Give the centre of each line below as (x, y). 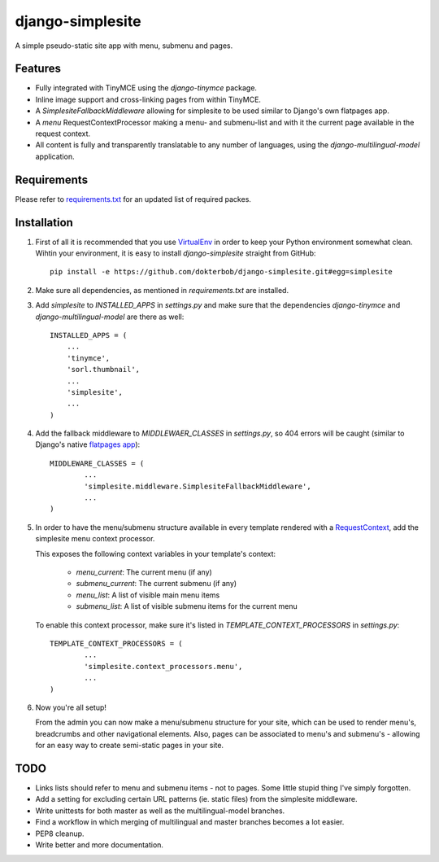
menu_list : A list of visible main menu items (148, 595)
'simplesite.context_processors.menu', (163, 666)
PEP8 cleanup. (60, 834)
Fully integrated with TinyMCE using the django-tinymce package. (146, 88)
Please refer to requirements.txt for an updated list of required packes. (133, 199)
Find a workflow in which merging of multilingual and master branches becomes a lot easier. (190, 822)
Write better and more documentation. (100, 844)
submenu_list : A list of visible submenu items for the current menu (187, 606)
